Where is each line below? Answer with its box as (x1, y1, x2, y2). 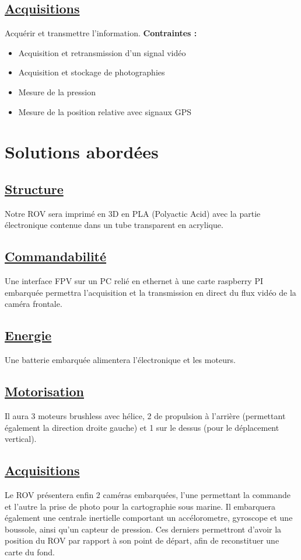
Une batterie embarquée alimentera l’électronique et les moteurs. (5, 354, 236, 366)
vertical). (5, 433, 37, 445)
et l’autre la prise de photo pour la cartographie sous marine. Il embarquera (5, 500, 276, 512)
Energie (5, 326, 52, 344)
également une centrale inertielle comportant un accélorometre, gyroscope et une (5, 511, 293, 524)
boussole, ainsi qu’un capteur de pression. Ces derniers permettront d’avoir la (5, 523, 282, 535)
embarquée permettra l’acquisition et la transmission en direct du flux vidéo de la (5, 286, 296, 298)
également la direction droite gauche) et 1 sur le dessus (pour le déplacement (5, 421, 279, 433)
